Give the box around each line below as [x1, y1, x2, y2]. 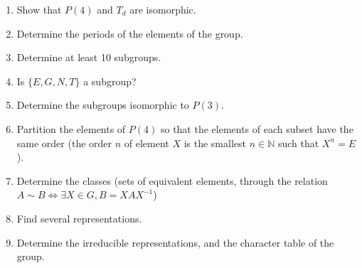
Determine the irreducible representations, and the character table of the [16, 235, 334, 250]
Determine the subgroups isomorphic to [16, 97, 189, 112]
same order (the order [16, 135, 112, 150]
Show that [16, 2, 62, 16]
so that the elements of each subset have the [160, 121, 353, 136]
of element [124, 135, 169, 150]
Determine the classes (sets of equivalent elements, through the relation [16, 173, 328, 188]
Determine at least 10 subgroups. [16, 50, 161, 65]
